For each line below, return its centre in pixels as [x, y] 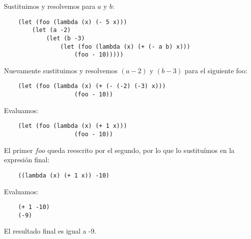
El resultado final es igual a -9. [50, 231]
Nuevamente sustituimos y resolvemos [61, 70]
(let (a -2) [52, 30]
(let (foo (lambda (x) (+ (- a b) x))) [125, 46]
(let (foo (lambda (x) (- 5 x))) [72, 22]
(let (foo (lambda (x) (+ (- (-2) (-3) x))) [92, 86]
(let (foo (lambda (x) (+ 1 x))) [72, 126]
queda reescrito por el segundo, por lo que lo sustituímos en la [141, 150]
